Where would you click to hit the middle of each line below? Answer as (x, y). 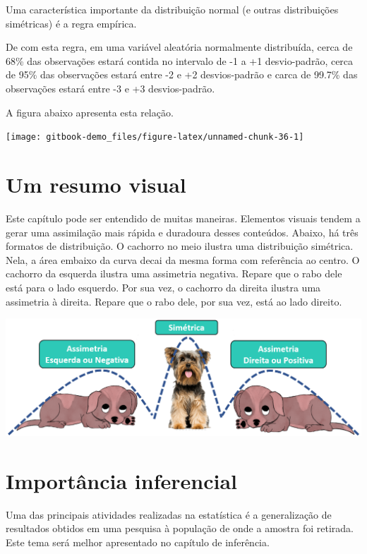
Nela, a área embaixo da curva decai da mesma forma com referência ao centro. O (183, 259)
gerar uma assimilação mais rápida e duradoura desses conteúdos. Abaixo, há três (182, 232)
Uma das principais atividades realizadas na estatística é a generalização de (169, 514)
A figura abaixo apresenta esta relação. (90, 112)
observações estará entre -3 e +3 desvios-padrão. (110, 88)
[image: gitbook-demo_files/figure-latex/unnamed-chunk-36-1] (155, 137)
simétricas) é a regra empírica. (71, 23)
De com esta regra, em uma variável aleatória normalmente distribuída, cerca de (179, 47)
